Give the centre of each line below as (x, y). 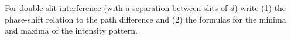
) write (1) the (260, 8)
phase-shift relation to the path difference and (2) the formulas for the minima (145, 19)
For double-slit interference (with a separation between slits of (116, 8)
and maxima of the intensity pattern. (71, 30)
